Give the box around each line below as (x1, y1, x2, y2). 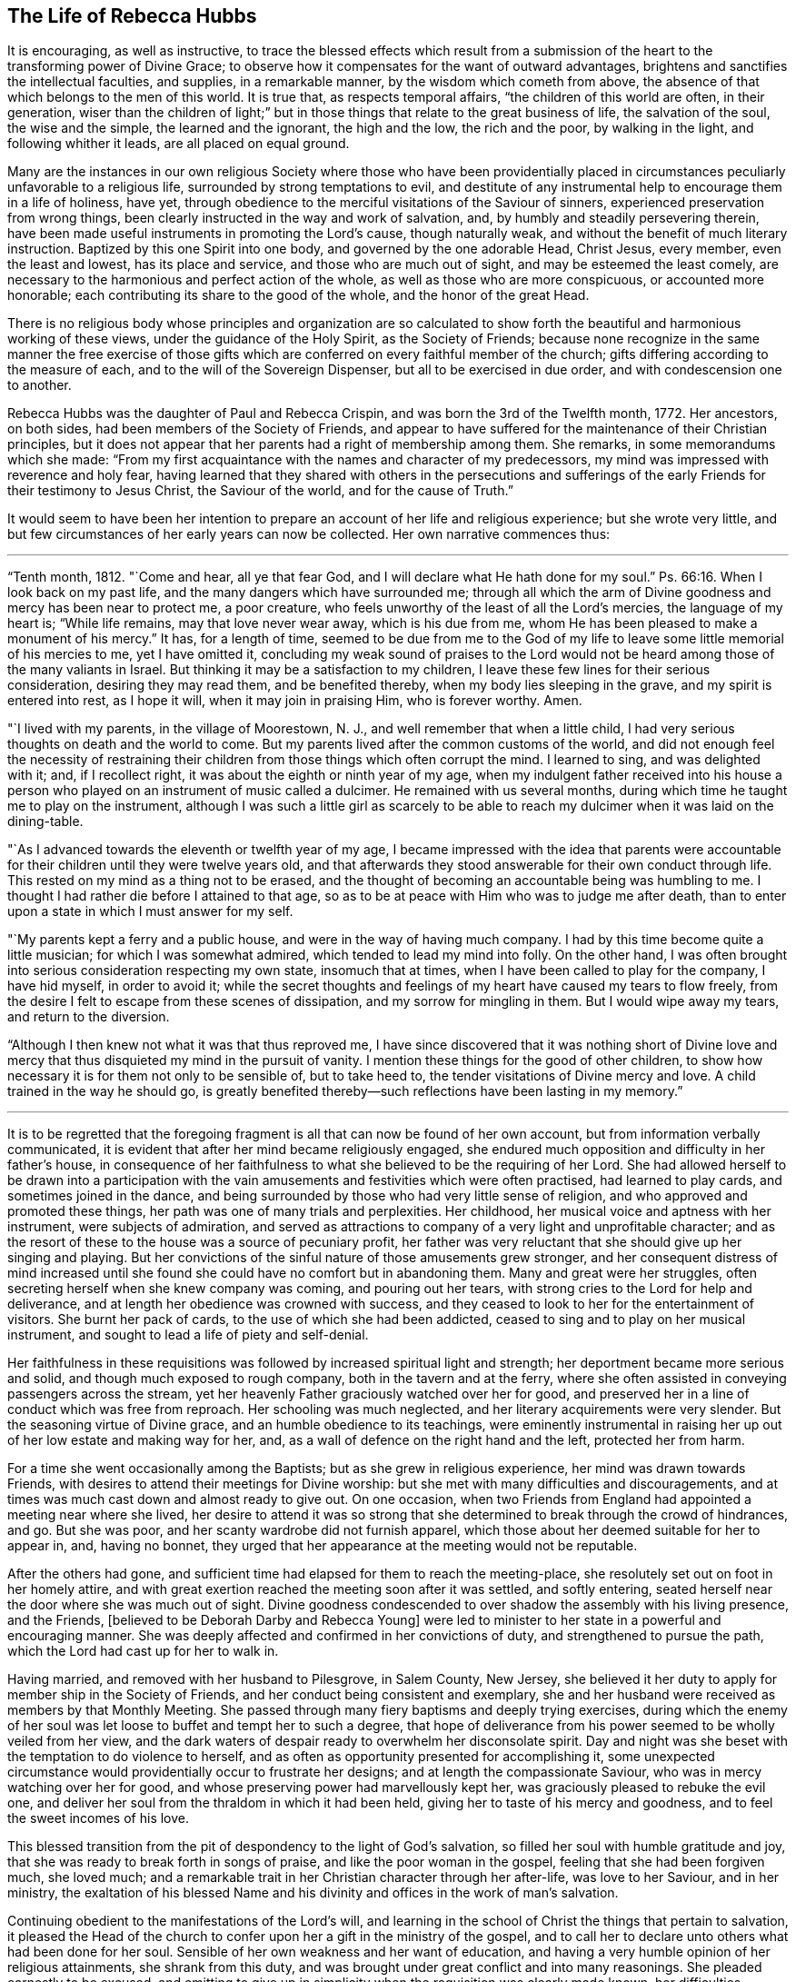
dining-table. (7, 813, 84, 830)
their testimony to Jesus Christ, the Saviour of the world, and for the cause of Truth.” (7, 483, 513, 499)
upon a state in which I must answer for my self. (7, 903, 294, 920)
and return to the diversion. (7, 1009, 170, 1025)
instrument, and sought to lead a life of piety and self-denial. (7, 1327, 369, 1343)
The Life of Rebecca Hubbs (7, 5, 257, 27)
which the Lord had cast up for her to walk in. (7, 1643, 279, 1659)
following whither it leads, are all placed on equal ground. (7, 135, 350, 152)
